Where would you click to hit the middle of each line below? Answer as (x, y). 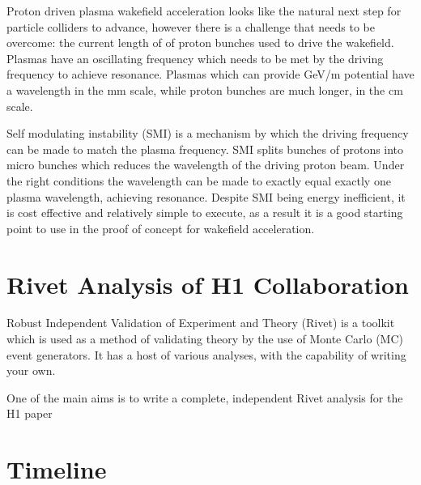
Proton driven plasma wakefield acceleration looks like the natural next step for (204, 11)
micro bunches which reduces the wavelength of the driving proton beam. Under (206, 165)
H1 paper (30, 413)
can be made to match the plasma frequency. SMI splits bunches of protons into (205, 149)
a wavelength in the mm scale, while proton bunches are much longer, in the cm (205, 89)
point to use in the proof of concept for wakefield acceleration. (161, 228)
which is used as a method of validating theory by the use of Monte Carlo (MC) (205, 339)
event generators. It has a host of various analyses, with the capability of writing (206, 354)
